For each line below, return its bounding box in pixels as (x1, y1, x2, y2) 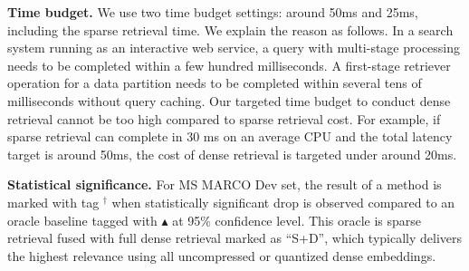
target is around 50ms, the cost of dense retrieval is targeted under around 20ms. (7, 144, 457, 163)
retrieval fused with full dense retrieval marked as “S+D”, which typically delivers (7, 228, 463, 247)
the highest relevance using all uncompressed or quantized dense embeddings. (7, 246, 436, 265)
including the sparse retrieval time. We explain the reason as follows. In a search (7, 20, 454, 39)
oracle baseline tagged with (7, 210, 158, 229)
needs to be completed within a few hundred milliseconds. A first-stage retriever (7, 55, 451, 74)
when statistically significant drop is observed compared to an (111, 192, 455, 211)
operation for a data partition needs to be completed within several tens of (7, 73, 422, 92)
